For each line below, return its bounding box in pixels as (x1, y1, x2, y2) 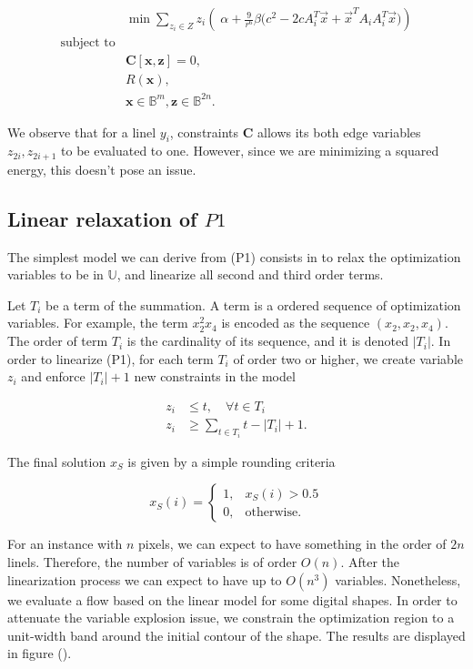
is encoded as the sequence (221, 313, 370, 332)
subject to (60, 36, 116, 50)
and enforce (21, 367, 86, 386)
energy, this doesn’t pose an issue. (7, 159, 196, 178)
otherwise (245, 505, 298, 519)
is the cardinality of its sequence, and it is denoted (126, 331, 408, 350)
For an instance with (7, 534, 123, 553)
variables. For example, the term (7, 313, 188, 332)
